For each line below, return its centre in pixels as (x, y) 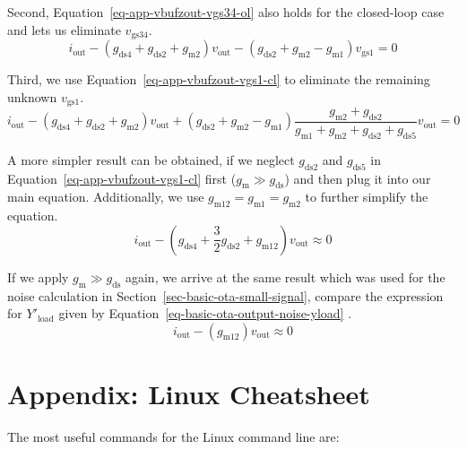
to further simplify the (367, 197)
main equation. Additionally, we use (106, 197)
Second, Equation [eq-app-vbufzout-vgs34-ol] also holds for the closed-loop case (226, 12)
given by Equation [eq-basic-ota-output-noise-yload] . (205, 313)
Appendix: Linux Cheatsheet (189, 393)
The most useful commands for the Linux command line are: (173, 436)
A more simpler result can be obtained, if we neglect (151, 159)
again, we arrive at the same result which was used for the (285, 276)
